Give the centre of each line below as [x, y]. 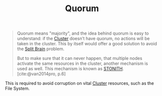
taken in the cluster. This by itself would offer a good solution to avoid [87, 44]
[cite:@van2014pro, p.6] [41, 74]
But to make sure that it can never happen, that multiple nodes [80, 58]
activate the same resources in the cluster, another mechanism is [82, 63]
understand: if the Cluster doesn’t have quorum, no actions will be [83, 38]
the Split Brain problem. [40, 49]
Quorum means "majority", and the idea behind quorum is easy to [83, 33]
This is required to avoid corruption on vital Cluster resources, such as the [80, 83]
